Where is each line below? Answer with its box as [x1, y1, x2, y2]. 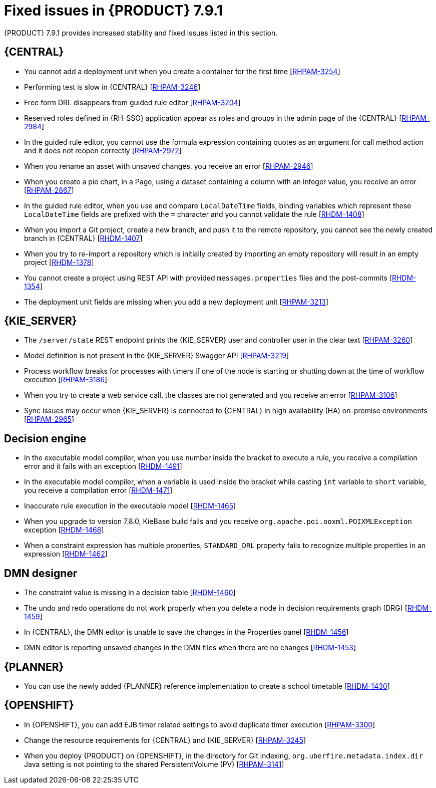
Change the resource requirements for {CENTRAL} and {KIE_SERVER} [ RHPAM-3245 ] [24, 735, 306, 744]
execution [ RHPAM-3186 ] [24, 375, 108, 384]
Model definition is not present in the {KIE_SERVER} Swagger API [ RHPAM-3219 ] [24, 351, 289, 360]
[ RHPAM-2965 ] [24, 415, 75, 424]
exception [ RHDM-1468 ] [24, 526, 104, 535]
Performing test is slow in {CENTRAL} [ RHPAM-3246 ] [24, 82, 201, 91]
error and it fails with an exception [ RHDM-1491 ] [24, 462, 182, 471]
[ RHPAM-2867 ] [24, 185, 74, 194]
